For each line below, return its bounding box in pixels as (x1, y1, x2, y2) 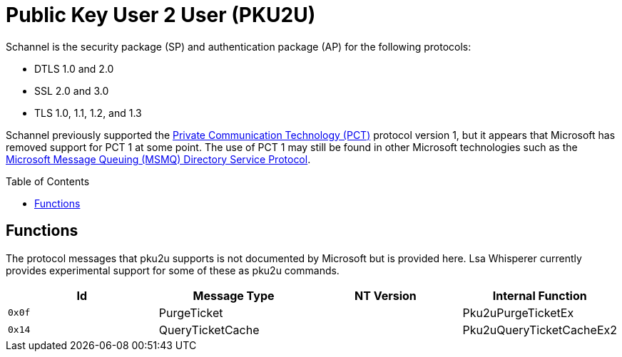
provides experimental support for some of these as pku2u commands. (6, 264, 340, 276)
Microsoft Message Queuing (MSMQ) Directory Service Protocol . (6, 152, 311, 165)
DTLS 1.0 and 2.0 (34, 62, 114, 75)
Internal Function (492, 288, 587, 303)
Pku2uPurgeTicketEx (462, 305, 574, 320)
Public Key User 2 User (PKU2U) (6, 3, 316, 27)
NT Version (355, 288, 417, 303)
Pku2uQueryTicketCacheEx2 (462, 322, 617, 337)
